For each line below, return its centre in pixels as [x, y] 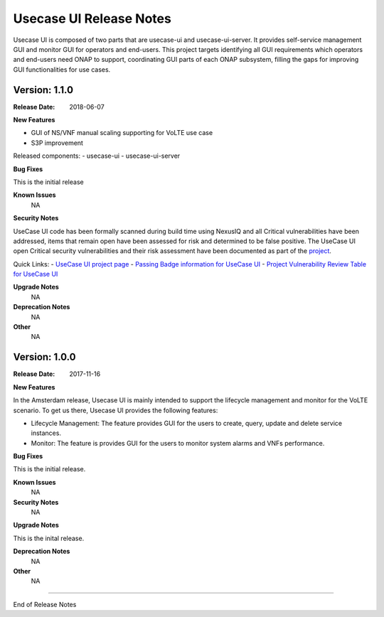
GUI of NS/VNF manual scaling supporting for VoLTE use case [122, 133]
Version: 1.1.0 [43, 90]
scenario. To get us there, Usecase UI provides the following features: [116, 410]
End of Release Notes [45, 604]
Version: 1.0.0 [44, 357]
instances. [46, 433]
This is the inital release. [49, 538]
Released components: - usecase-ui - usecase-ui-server [97, 156]
